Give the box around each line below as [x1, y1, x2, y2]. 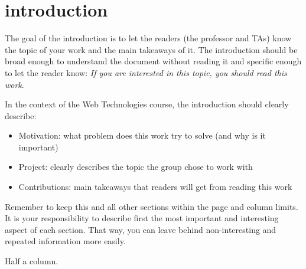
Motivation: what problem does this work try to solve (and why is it [18, 129, 266, 142]
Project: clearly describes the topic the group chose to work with [18, 160, 253, 173]
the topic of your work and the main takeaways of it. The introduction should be [5, 43, 298, 55]
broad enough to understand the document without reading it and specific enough [5, 55, 302, 67]
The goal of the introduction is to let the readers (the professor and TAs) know [5, 32, 292, 44]
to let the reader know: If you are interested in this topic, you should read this [5, 66, 287, 78]
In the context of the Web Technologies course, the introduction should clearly [5, 98, 289, 110]
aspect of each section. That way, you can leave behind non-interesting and [5, 223, 276, 235]
